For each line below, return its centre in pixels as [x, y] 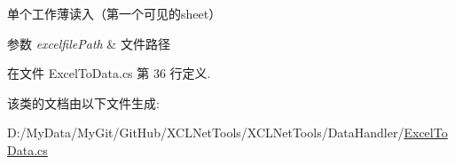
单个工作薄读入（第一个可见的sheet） [114, 13]
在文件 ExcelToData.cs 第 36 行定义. [109, 73]
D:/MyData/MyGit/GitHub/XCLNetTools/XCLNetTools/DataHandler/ [206, 133]
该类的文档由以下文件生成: [83, 102]
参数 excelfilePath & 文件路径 [89, 43]
